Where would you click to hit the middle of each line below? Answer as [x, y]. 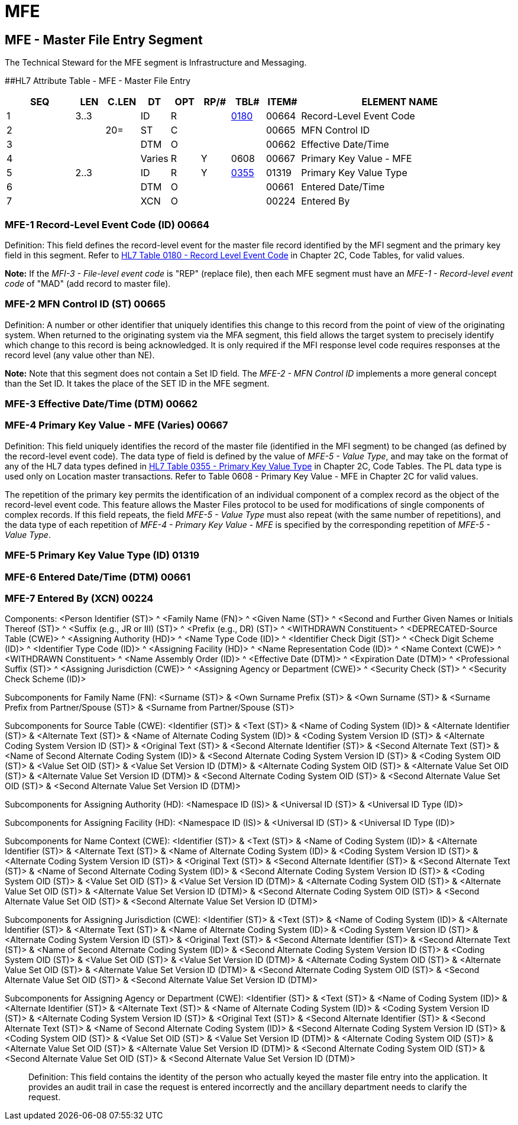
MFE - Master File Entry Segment [104, 40]
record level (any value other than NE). [80, 355]
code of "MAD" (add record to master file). [88, 283]
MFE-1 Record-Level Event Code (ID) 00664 [107, 224]
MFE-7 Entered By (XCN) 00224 [79, 598]
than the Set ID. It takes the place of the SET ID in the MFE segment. [137, 383]
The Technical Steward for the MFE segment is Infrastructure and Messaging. [156, 63]
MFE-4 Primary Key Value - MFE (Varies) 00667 [116, 425]
